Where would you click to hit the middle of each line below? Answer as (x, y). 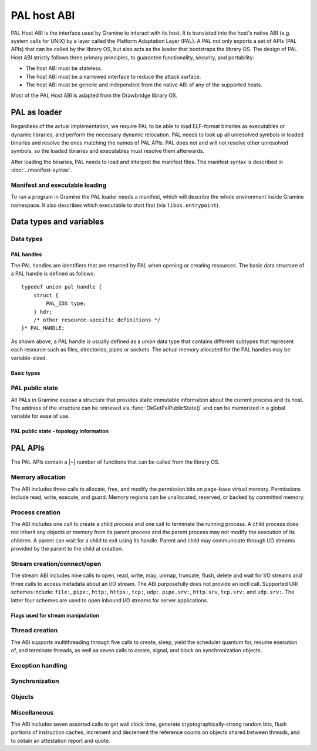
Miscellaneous (32, 712)
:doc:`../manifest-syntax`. (41, 170)
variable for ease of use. (40, 416)
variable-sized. (29, 358)
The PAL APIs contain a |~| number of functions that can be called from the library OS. (115, 462)
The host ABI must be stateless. (64, 68)
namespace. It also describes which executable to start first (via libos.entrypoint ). (115, 205)
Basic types (26, 373)
